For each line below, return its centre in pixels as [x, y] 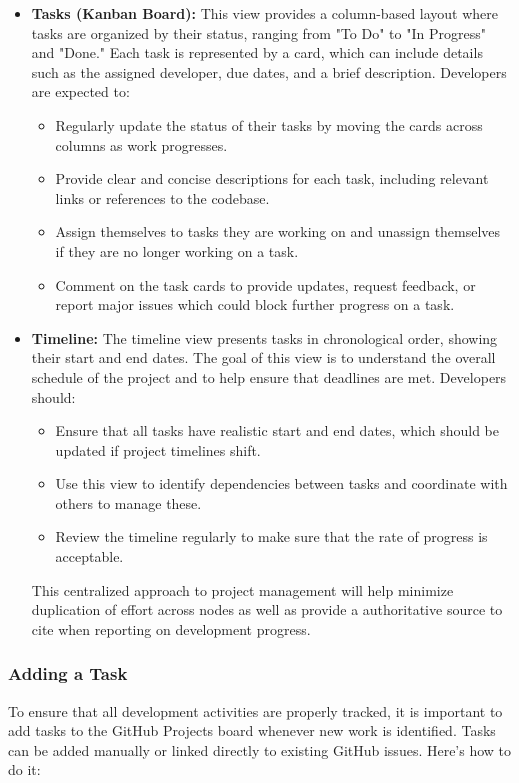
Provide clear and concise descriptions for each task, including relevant [272, 178]
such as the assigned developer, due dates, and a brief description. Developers [269, 71]
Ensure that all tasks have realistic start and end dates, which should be [277, 430]
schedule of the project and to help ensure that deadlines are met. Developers [269, 376]
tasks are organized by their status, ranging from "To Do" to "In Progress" [258, 32]
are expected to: [80, 91]
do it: [24, 769]
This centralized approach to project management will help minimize [242, 589]
